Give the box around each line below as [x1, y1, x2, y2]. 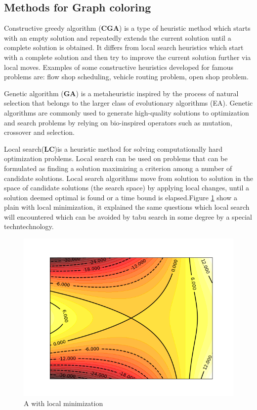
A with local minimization [24, 398, 103, 408]
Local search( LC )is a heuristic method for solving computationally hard [4, 143, 223, 154]
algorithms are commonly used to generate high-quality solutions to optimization [4, 107, 249, 117]
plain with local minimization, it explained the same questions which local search [4, 202, 250, 212]
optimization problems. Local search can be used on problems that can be [4, 153, 228, 164]
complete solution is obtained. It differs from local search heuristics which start [4, 42, 244, 53]
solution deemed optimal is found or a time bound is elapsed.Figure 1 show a [4, 192, 237, 202]
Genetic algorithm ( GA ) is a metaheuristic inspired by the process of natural [4, 88, 239, 98]
